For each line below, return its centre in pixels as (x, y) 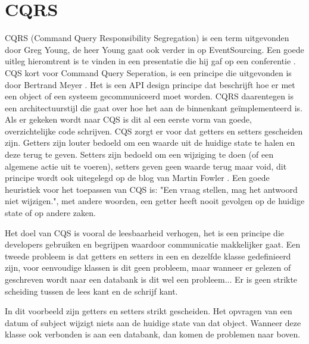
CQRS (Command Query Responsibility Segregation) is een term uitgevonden (147, 38)
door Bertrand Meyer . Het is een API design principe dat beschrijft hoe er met (150, 84)
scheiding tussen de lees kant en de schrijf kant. (91, 291)
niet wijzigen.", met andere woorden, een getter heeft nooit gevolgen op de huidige (155, 201)
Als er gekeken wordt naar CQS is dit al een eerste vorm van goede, (128, 119)
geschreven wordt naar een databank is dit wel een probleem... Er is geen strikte (151, 279)
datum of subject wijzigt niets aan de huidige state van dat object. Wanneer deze (153, 322)
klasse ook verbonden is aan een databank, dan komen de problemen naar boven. (153, 334)
